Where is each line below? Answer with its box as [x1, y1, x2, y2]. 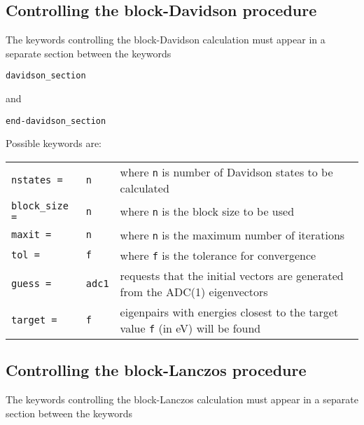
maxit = [11, 229, 52, 241]
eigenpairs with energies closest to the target [120, 303, 339, 320]
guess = [11, 277, 52, 289]
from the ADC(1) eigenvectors [120, 283, 268, 300]
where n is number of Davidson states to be [120, 163, 333, 180]
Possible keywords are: [6, 136, 101, 151]
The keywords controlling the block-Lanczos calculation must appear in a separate [6, 392, 358, 407]
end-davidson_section [6, 116, 106, 126]
